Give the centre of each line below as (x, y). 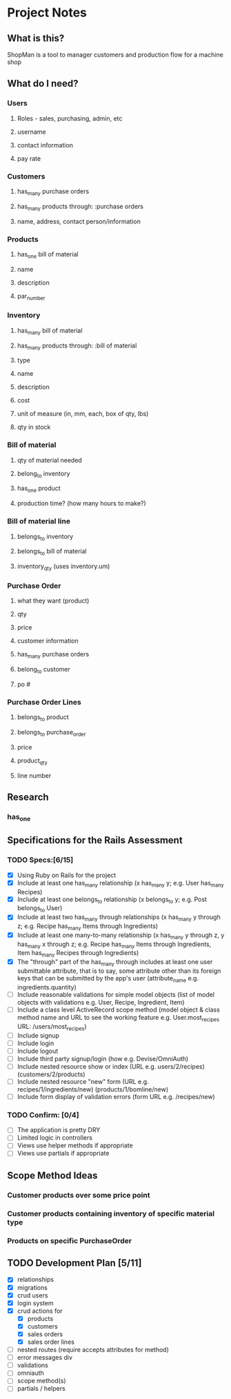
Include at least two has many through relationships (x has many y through (119, 918)
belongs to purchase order (51, 733)
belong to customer (44, 670)
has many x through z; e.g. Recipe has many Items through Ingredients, (114, 945)
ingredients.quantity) (47, 987)
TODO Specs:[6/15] (40, 860)
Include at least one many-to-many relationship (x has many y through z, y (121, 936)
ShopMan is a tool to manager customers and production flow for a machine (115, 54)
